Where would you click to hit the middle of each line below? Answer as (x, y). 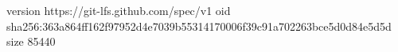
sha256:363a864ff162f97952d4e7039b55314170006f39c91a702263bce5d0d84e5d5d (199, 26)
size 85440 (31, 41)
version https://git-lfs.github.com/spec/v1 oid (119, 10)
